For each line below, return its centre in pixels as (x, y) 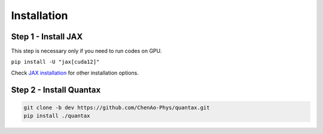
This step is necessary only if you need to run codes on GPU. (86, 51)
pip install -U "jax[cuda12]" (55, 62)
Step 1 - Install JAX (47, 37)
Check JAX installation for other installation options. (75, 73)
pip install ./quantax (57, 116)
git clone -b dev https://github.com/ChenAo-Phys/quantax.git (117, 107)
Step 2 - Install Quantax (56, 90)
